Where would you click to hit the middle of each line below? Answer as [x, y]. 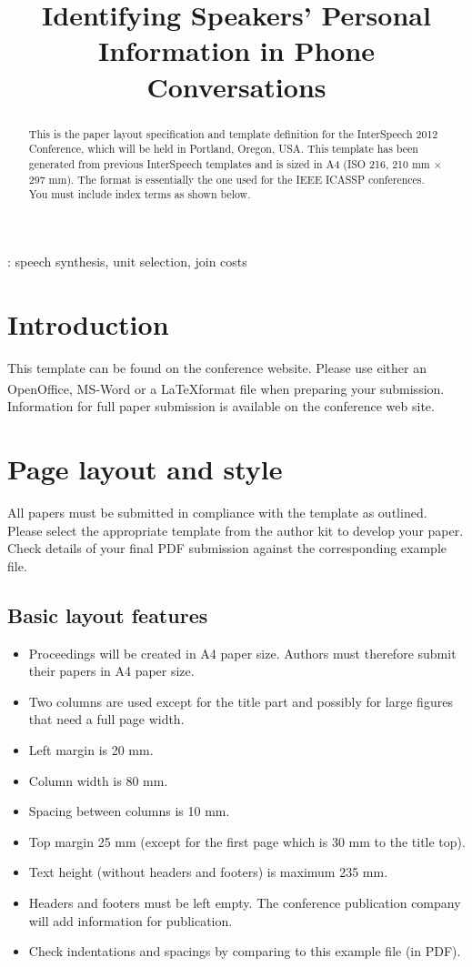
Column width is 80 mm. [98, 780]
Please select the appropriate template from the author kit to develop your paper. [236, 530]
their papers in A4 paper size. [111, 671]
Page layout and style [145, 469]
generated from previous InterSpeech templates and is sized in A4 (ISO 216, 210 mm [229, 163]
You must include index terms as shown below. [140, 194]
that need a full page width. [106, 719]
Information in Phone [236, 50]
